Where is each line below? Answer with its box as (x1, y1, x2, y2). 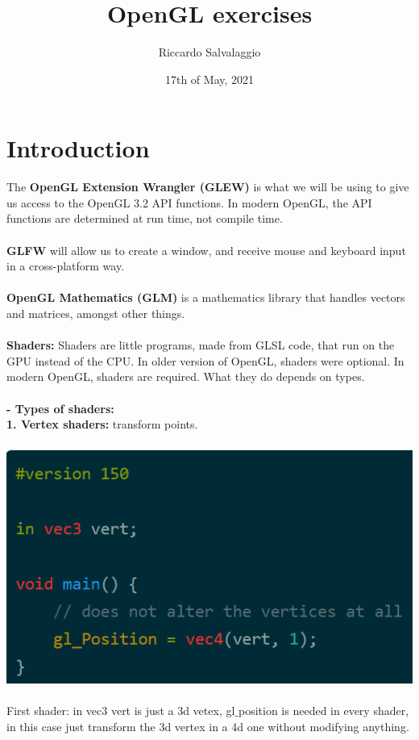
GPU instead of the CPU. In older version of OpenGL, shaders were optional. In (6, 352, 404, 369)
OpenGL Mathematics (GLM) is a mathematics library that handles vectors (6, 289, 405, 306)
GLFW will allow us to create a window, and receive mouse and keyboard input (6, 241, 406, 258)
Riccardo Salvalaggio (158, 44, 261, 61)
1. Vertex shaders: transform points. (6, 416, 198, 433)
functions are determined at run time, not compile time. (6, 210, 283, 227)
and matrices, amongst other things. (6, 305, 185, 321)
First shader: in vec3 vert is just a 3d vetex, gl (6, 702, 235, 719)
